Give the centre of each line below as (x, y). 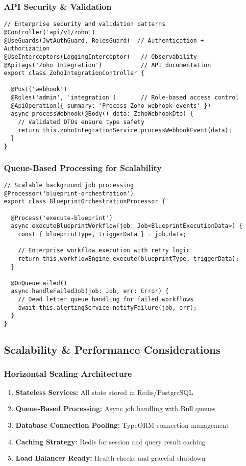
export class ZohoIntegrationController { (74, 73)
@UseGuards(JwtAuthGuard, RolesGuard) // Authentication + (104, 40)
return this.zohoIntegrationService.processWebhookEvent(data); (125, 130)
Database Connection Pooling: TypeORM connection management (122, 425)
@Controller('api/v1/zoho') (50, 32)
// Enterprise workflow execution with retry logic (104, 251)
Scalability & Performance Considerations (112, 350)
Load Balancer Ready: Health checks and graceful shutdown (111, 458)
